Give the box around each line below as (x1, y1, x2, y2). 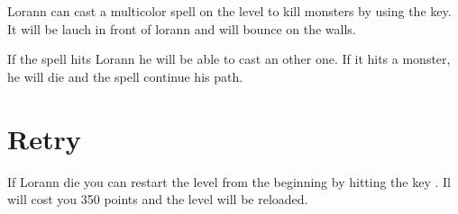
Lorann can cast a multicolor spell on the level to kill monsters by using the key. (7, 2, 452, 20)
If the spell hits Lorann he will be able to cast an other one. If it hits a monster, (7, 49, 451, 68)
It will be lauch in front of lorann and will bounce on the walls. (7, 19, 356, 38)
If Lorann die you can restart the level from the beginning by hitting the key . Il (7, 172, 452, 191)
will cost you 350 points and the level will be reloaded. (7, 190, 308, 209)
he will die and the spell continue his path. (7, 67, 243, 85)
